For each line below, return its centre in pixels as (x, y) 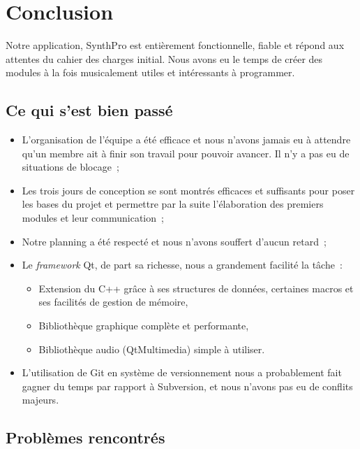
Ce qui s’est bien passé (89, 110)
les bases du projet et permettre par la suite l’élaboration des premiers (173, 204)
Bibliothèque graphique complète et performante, (144, 326)
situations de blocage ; (70, 167)
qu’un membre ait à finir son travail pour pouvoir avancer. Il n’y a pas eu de (186, 153)
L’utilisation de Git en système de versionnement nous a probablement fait (182, 372)
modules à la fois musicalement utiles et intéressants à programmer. (150, 72)
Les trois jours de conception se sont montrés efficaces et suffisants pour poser (188, 190)
